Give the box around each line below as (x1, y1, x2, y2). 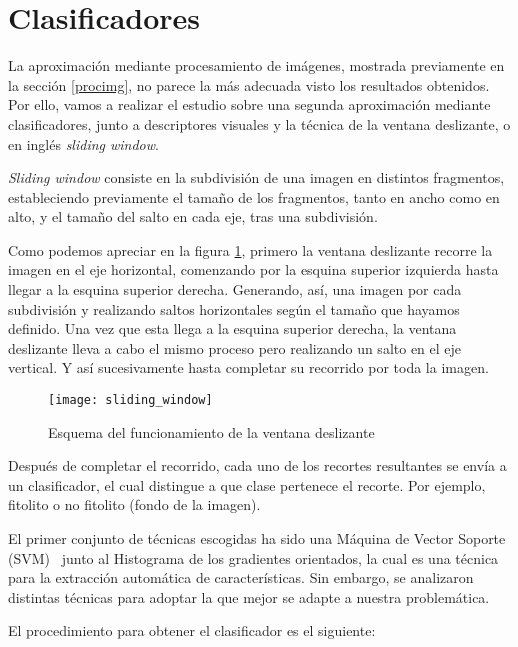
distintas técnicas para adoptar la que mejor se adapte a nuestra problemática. (8, 586, 490, 607)
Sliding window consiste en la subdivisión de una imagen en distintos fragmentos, (8, 167, 505, 188)
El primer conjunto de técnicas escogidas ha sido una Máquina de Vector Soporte (8, 528, 506, 549)
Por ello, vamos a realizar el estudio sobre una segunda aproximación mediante (8, 94, 491, 115)
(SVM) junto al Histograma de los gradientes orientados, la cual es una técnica (8, 547, 499, 568)
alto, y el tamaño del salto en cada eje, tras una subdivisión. (8, 206, 378, 227)
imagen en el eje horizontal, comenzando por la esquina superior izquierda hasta (8, 259, 499, 280)
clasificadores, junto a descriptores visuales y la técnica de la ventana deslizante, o (8, 113, 511, 134)
